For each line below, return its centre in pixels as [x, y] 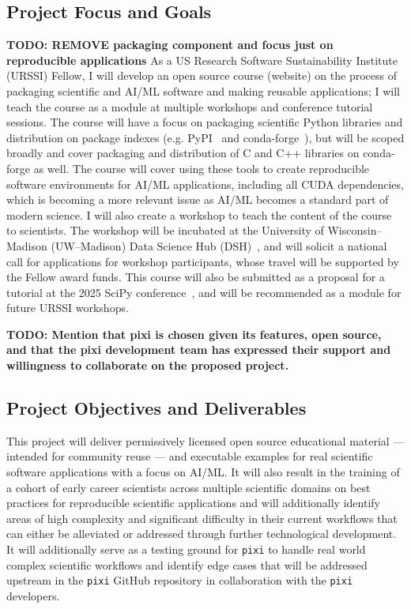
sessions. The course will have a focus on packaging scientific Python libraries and [205, 122]
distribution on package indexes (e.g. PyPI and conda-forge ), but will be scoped [205, 137]
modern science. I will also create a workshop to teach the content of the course [199, 214]
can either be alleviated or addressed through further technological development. [202, 534]
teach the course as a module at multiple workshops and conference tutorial [190, 106]
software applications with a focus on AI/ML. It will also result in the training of [203, 472]
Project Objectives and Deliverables [156, 408]
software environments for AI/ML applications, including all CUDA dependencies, [205, 184]
